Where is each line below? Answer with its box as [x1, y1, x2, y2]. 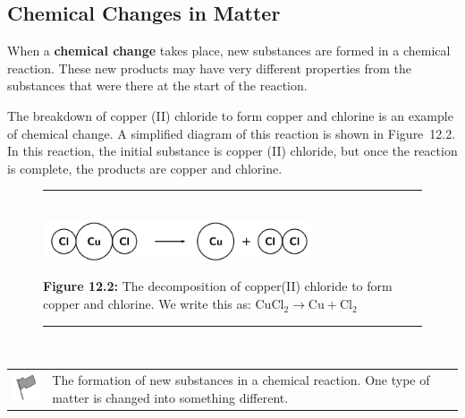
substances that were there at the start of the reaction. [7, 76, 308, 95]
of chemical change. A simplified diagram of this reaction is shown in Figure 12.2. [7, 124, 456, 142]
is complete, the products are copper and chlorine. [7, 158, 283, 177]
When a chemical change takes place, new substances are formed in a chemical [7, 41, 451, 60]
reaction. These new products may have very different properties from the [7, 58, 411, 77]
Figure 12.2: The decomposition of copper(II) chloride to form [43, 277, 393, 295]
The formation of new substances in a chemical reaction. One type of [52, 371, 430, 388]
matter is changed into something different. [52, 388, 289, 406]
